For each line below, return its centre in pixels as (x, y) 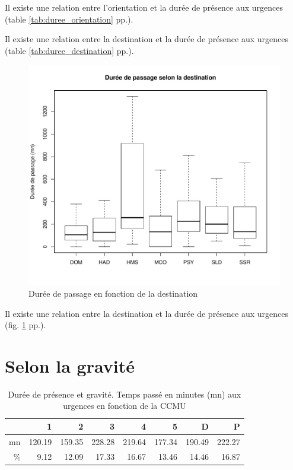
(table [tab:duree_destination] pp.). (69, 50)
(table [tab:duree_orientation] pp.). (69, 19)
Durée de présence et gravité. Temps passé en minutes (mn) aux (125, 394)
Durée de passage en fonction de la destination (113, 293)
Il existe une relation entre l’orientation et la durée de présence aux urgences (144, 7)
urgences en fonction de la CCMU (125, 406)
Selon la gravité (70, 365)
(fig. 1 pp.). (26, 325)
